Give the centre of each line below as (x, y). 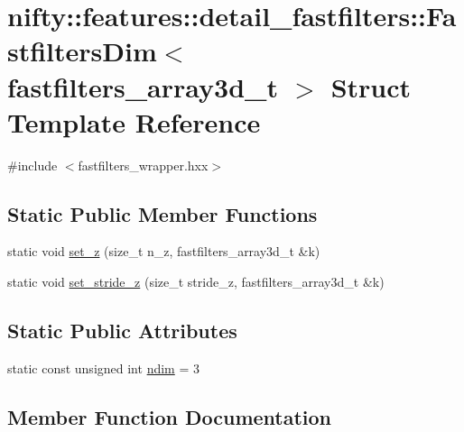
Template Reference (134, 121)
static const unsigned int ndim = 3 (103, 368)
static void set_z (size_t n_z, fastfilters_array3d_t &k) (164, 251)
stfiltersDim (82, 51)
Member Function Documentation (170, 416)
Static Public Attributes (122, 331)
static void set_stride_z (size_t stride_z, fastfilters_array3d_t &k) (196, 282)
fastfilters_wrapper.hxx (143, 165)
